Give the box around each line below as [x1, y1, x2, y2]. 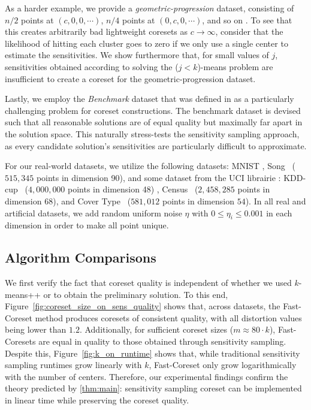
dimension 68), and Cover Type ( [5, 194, 131, 207]
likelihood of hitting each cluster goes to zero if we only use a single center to [5, 37, 288, 49]
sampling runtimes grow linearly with [5, 358, 142, 371]
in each [266, 206, 292, 219]
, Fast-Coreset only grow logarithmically [149, 358, 297, 371]
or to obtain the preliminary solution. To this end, [43, 288, 228, 300]
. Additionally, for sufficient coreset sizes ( [79, 323, 234, 336]
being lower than [5, 323, 67, 336]
